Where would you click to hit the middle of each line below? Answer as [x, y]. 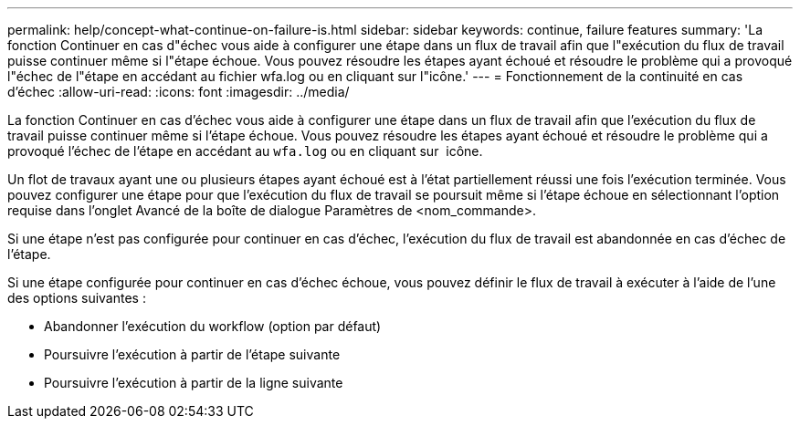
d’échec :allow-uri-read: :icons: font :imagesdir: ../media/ [179, 92]
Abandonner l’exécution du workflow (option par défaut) [213, 326]
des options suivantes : [77, 298]
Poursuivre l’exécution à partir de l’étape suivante [192, 354]
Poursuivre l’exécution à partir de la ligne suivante [194, 383]
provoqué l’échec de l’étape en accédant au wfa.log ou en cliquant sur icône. [245, 151]
